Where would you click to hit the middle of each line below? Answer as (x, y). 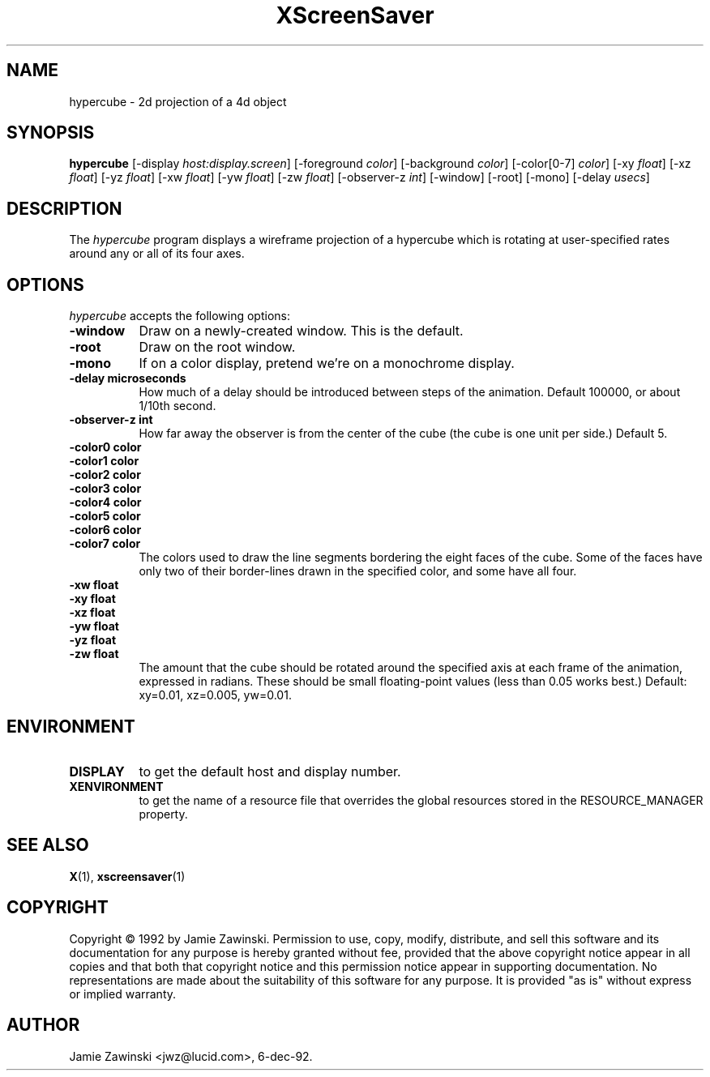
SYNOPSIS (51, 133)
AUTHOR (43, 1025)
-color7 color (105, 544)
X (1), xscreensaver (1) (127, 876)
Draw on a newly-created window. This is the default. (301, 331)
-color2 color (105, 475)
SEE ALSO (48, 845)
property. (163, 814)
